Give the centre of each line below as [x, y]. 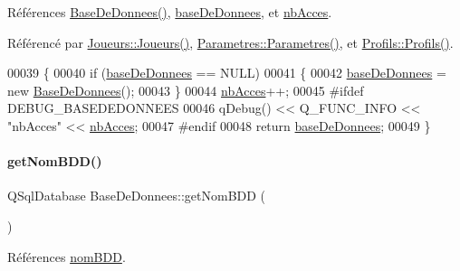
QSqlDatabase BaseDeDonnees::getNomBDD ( [137, 196]
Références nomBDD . [67, 256]
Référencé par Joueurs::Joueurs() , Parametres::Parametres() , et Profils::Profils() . [230, 42]
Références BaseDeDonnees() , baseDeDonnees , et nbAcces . [170, 12]
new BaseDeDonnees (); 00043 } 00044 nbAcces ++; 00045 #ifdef [186, 90]
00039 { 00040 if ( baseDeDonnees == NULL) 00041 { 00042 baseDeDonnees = [227, 73]
